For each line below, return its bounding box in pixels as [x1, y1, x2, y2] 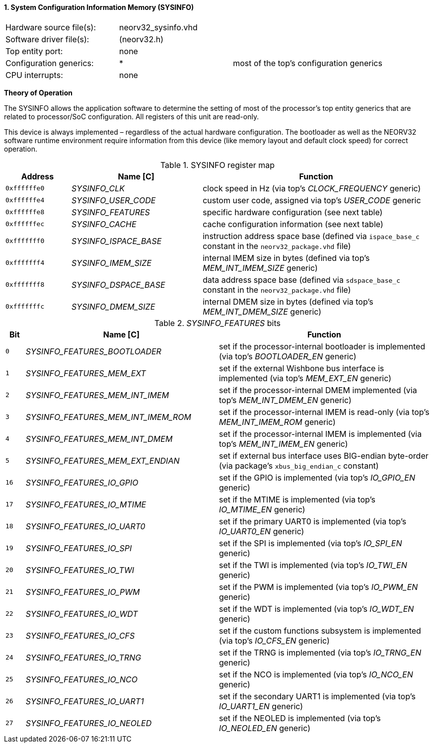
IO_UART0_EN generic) [218, 526, 304, 536]
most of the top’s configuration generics [233, 58, 382, 68]
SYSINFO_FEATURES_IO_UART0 [25, 521, 145, 531]
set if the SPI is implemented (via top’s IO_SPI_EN [218, 538, 402, 548]
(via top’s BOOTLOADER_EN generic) [218, 351, 357, 361]
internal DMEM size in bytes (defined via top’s [203, 296, 373, 307]
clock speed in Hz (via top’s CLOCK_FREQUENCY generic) [203, 183, 421, 193]
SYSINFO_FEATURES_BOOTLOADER [25, 346, 161, 356]
